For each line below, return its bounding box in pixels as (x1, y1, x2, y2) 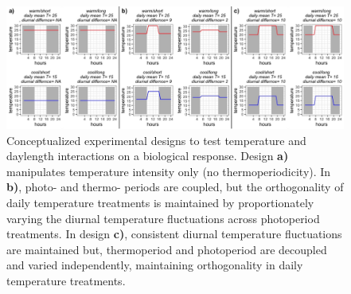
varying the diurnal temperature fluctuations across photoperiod (6, 210, 320, 226)
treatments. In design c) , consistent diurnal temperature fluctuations (6, 225, 342, 242)
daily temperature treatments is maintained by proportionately (6, 194, 314, 210)
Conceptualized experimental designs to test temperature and (6, 131, 306, 148)
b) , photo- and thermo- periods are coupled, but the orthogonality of (6, 178, 344, 195)
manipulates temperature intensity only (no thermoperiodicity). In (6, 163, 331, 179)
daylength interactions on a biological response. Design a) (6, 147, 289, 164)
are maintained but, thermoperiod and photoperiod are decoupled (6, 241, 327, 257)
